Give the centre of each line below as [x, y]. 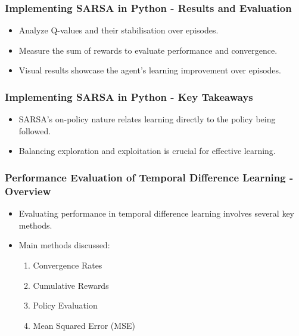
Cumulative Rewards [71, 285]
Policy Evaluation [65, 305]
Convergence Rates [68, 265]
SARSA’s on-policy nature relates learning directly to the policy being [147, 119]
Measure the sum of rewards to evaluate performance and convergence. [148, 50]
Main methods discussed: [64, 245]
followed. [35, 130]
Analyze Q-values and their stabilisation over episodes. [119, 30]
